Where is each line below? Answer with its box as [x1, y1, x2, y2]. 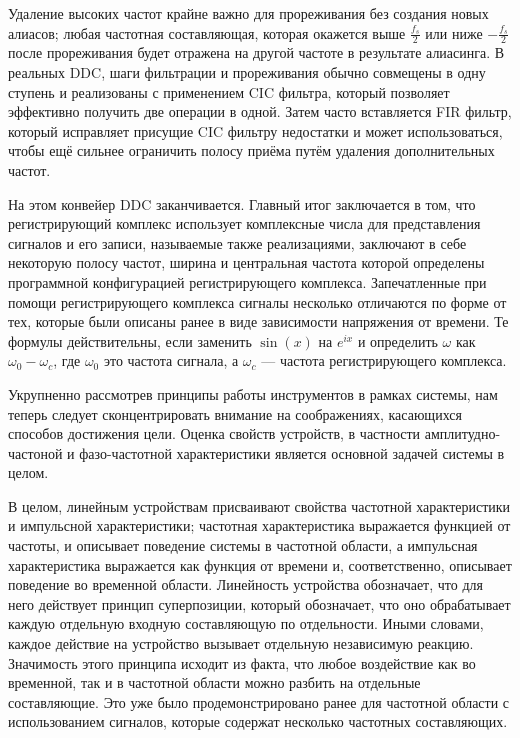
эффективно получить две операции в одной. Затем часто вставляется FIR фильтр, [8, 101, 512, 122]
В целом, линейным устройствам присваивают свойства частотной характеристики [8, 495, 511, 516]
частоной [8, 442, 63, 463]
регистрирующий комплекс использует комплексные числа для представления [8, 213, 481, 234]
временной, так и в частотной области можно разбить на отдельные [8, 672, 421, 693]
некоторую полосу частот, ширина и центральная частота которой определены [8, 252, 485, 273]
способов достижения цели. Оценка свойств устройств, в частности [8, 423, 421, 444]
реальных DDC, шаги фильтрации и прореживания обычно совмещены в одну [8, 62, 486, 83]
